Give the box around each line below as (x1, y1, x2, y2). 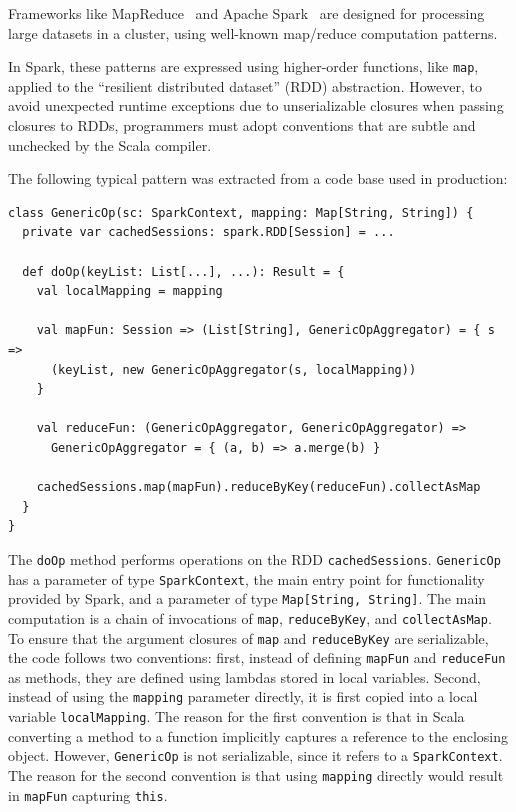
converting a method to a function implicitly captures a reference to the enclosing (8, 725, 509, 746)
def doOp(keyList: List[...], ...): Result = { (22, 264, 345, 279)
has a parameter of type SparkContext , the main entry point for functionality (8, 568, 485, 589)
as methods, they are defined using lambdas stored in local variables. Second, (8, 666, 481, 687)
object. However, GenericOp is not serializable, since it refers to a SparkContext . (8, 745, 503, 766)
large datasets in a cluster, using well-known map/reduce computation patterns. (8, 22, 498, 43)
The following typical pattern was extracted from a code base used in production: (8, 168, 508, 189)
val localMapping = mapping (36, 284, 223, 299)
